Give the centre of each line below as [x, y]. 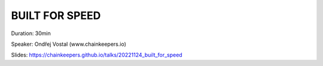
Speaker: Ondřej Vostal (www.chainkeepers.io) [69, 44]
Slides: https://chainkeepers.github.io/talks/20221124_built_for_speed [97, 55]
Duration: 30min [31, 33]
